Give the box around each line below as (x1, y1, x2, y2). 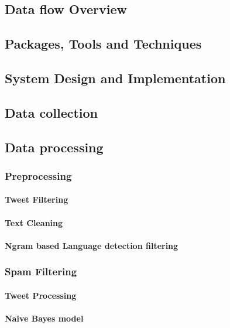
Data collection (5, 103, 98, 121)
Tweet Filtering (5, 193, 68, 206)
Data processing (5, 138, 104, 156)
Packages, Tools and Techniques (5, 35, 202, 53)
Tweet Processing (5, 289, 77, 301)
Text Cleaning (5, 216, 63, 228)
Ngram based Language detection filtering (5, 239, 178, 251)
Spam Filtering (5, 264, 77, 279)
